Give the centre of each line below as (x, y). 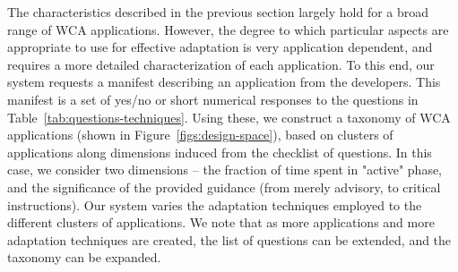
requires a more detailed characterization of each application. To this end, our (221, 64)
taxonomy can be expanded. (84, 257)
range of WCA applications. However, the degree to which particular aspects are (228, 29)
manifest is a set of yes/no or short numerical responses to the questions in (213, 99)
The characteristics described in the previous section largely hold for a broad (218, 12)
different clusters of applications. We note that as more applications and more (221, 222)
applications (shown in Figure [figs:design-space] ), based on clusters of (200, 135)
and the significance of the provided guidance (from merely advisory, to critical (224, 187)
